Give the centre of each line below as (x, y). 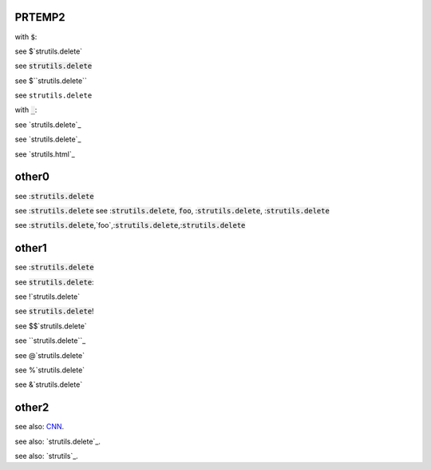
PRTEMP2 (40, 17)
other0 (32, 177)
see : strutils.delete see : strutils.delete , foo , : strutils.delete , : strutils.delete (172, 210)
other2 (32, 408)
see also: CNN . (40, 427)
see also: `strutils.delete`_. (58, 441)
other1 (31, 248)
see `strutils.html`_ (45, 154)
